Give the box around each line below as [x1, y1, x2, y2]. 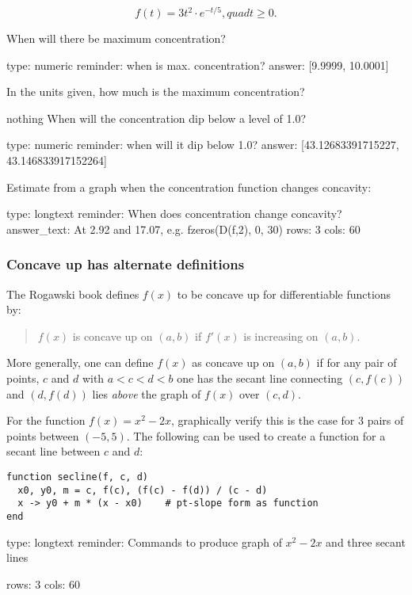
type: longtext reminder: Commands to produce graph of [6, 533, 282, 550]
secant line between [6, 443, 101, 460]
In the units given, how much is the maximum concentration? [6, 83, 305, 100]
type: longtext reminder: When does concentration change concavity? [6, 205, 342, 222]
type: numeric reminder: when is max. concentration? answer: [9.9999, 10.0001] [6, 56, 389, 73]
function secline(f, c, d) [6, 471, 148, 482]
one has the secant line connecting [177, 370, 343, 387]
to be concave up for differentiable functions [177, 285, 391, 302]
